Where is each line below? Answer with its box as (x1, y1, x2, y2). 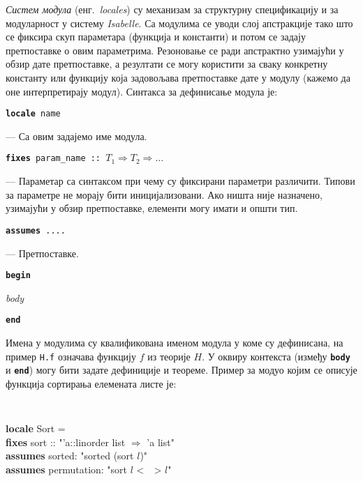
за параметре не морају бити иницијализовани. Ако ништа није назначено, (6, 187, 323, 201)
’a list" (147, 434, 175, 449)
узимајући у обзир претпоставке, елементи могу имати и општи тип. (6, 201, 298, 215)
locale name (6, 109, 61, 119)
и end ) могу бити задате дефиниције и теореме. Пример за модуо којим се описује (6, 362, 357, 377)
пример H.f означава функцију (6, 349, 137, 363)
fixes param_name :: (6, 153, 101, 164)
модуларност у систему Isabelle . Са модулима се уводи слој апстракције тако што (6, 15, 353, 30)
